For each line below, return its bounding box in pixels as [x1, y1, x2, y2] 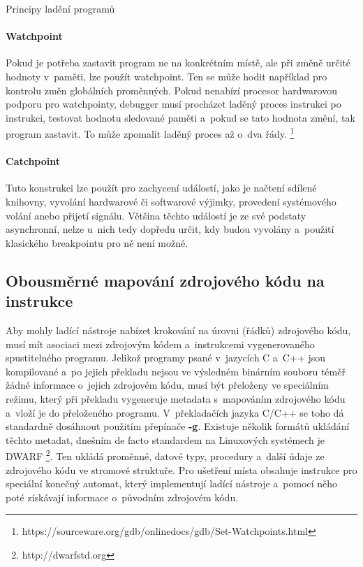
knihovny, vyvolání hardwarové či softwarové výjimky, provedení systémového [6, 194, 336, 208]
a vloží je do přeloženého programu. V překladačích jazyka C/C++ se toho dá [6, 405, 344, 419]
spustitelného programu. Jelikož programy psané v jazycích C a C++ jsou [6, 350, 325, 365]
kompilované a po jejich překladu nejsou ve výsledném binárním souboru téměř [6, 364, 346, 378]
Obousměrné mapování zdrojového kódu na [6, 269, 325, 291]
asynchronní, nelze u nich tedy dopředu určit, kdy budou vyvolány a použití [6, 222, 334, 236]
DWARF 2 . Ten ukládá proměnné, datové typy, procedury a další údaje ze [6, 447, 325, 463]
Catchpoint [6, 154, 61, 168]
